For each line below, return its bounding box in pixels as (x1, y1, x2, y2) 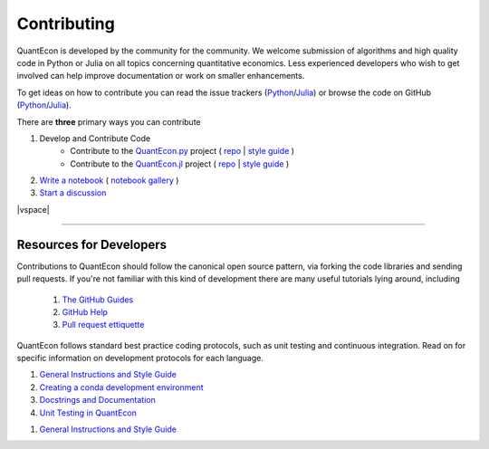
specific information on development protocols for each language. (16, 353, 264, 364)
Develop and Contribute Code (39, 132, 151, 144)
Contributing (16, 14, 115, 33)
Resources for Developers (16, 236, 168, 253)
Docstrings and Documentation (39, 395, 156, 406)
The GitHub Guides (62, 294, 134, 305)
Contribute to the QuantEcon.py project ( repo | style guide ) (70, 146, 294, 157)
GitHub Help (62, 306, 109, 317)
